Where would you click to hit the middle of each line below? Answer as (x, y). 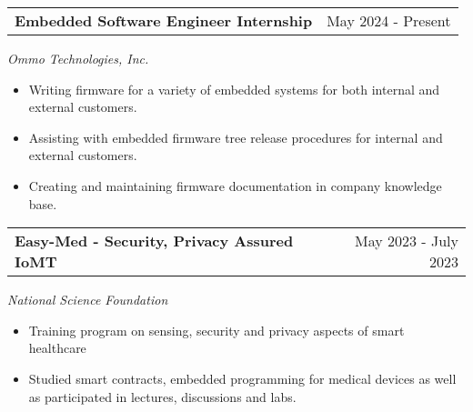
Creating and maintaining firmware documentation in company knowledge (235, 185)
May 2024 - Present (389, 20)
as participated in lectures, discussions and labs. (162, 396)
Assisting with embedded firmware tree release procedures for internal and (236, 137)
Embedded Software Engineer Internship (164, 20)
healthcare (57, 348)
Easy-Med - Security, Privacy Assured (154, 241)
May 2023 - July (406, 241)
